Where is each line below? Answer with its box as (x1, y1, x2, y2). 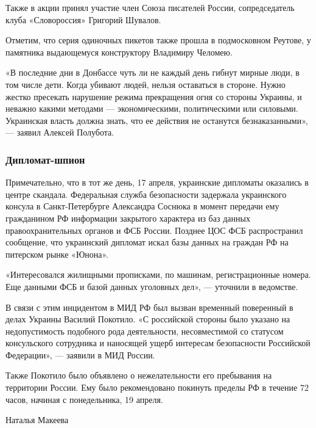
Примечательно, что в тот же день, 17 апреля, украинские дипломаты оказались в (5, 176, 309, 189)
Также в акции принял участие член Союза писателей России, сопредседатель (5, 1, 295, 13)
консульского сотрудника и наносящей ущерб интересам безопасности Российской (5, 336, 311, 349)
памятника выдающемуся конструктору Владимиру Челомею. (5, 45, 233, 58)
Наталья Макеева (5, 413, 69, 426)
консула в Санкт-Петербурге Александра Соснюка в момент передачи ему (5, 200, 279, 212)
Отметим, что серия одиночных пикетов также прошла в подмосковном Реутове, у (5, 34, 311, 46)
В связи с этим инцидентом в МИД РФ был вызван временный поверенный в (5, 300, 293, 313)
